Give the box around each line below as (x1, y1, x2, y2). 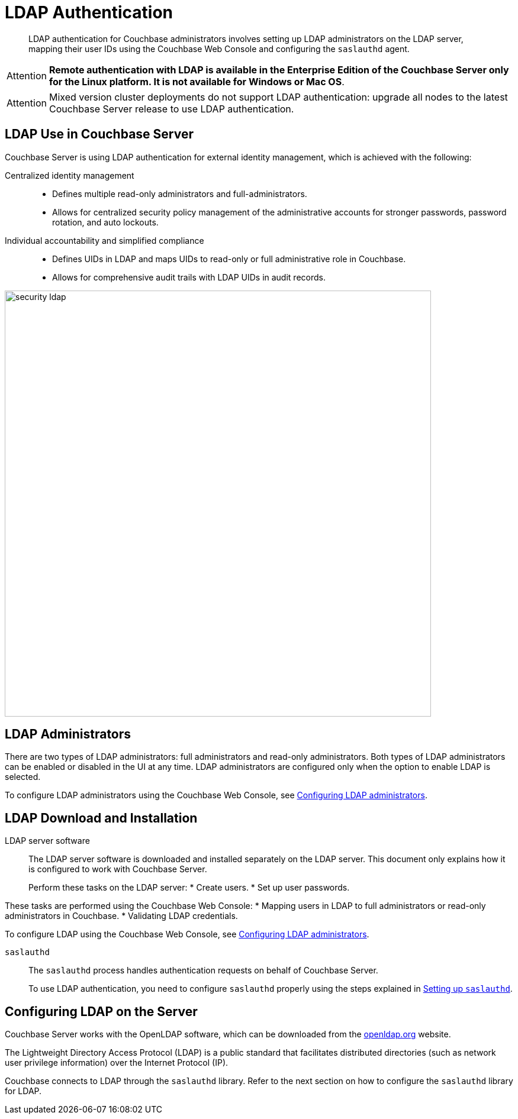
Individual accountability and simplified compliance (5, 235, 204, 246)
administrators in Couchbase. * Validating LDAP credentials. (5, 911, 238, 921)
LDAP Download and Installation (5, 810, 198, 825)
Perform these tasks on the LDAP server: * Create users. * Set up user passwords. (28, 882, 350, 893)
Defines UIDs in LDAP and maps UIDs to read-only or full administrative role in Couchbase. (52, 253, 406, 264)
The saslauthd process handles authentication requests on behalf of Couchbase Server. (28, 965, 378, 976)
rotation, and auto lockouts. (52, 217, 159, 227)
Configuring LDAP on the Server (5, 1004, 198, 1019)
